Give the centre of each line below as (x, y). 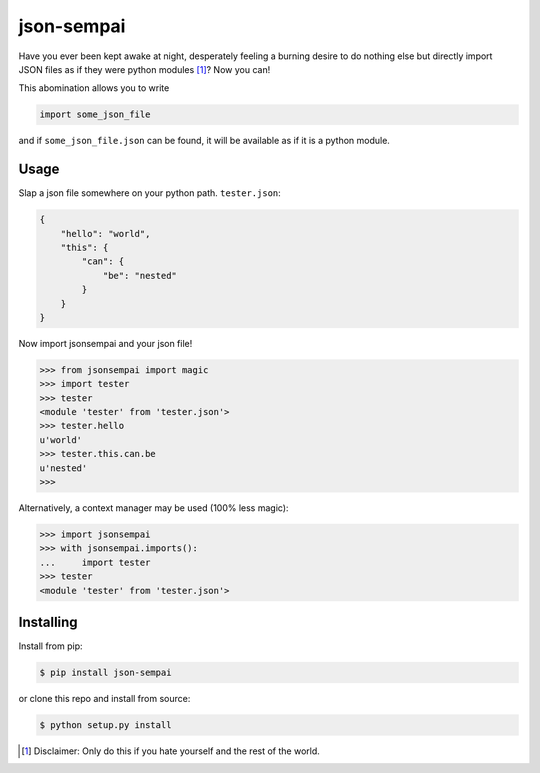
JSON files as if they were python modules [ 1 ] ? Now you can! (144, 69)
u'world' (61, 439)
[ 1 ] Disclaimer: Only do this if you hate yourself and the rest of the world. (170, 751)
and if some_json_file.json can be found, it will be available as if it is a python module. (204, 141)
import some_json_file (95, 114)
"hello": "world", (105, 233)
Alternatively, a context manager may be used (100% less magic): (153, 508)
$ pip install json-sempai (105, 673)
